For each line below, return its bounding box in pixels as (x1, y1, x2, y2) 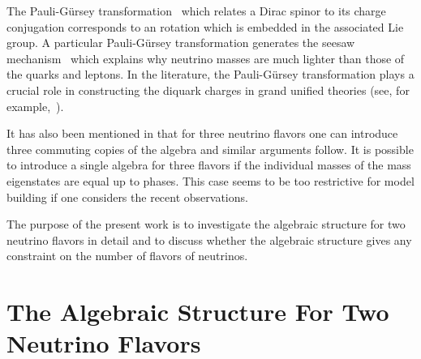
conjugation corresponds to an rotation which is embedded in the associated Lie (6, 18, 404, 35)
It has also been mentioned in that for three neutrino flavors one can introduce (6, 125, 398, 142)
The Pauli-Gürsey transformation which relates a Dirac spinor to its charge (6, 2, 386, 19)
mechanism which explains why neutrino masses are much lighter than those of (6, 49, 405, 66)
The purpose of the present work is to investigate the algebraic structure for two (6, 216, 406, 233)
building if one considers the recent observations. (6, 188, 248, 205)
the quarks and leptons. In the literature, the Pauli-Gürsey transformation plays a (6, 66, 415, 83)
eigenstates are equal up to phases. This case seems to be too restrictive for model (6, 172, 415, 189)
